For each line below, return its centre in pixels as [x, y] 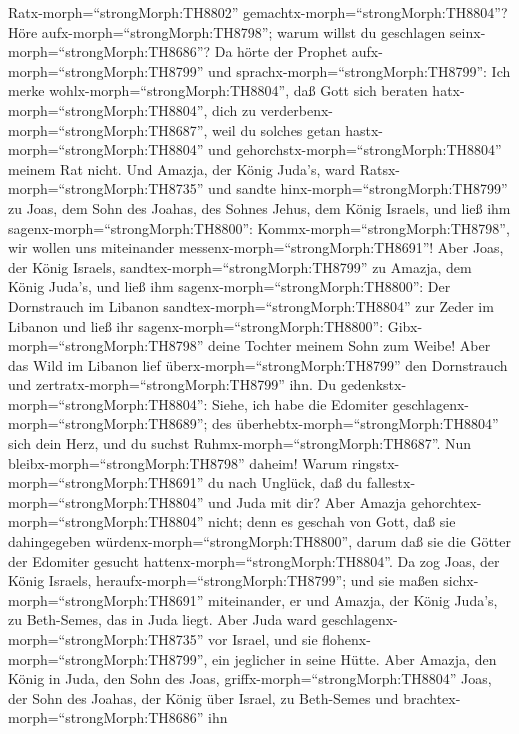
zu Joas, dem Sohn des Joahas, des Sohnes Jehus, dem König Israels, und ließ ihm [259, 207]
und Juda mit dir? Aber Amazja [307, 501]
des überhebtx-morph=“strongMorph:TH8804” [355, 423]
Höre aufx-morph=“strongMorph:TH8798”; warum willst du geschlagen [227, 31]
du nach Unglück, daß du [285, 482]
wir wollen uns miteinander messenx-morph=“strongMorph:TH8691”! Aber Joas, [256, 247]
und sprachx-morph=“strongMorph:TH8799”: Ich [359, 70]
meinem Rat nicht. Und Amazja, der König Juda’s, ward [182, 168]
